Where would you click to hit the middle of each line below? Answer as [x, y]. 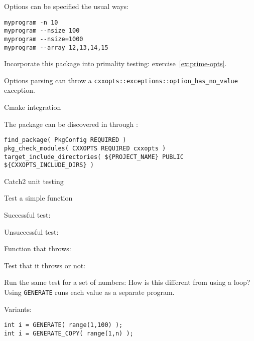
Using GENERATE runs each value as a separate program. [89, 292]
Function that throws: [38, 248]
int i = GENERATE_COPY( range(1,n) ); [69, 333]
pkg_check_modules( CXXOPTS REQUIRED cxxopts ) [85, 148]
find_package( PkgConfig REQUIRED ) [65, 140]
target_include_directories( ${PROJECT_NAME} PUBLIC [94, 157]
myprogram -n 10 [31, 22]
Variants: [18, 309]
